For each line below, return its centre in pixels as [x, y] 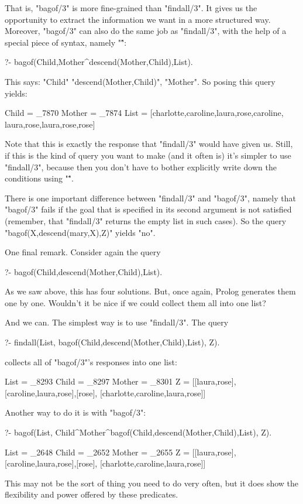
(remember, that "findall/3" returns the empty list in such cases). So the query [146, 220]
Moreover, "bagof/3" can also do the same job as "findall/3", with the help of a [146, 31]
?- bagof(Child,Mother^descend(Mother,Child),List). [99, 62]
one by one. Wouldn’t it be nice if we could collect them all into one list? [135, 302]
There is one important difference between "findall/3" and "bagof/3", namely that [150, 198]
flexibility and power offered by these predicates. [92, 494]
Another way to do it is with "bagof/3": [75, 412]
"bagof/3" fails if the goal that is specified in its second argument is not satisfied [148, 209]
